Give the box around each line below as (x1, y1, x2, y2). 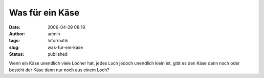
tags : (9, 38, 20, 44)
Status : (9, 51, 24, 57)
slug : (9, 44, 20, 50)
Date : (9, 24, 21, 30)
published (47, 51, 68, 57)
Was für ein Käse (9, 7, 80, 18)
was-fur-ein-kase (47, 44, 83, 50)
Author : (9, 31, 25, 36)
